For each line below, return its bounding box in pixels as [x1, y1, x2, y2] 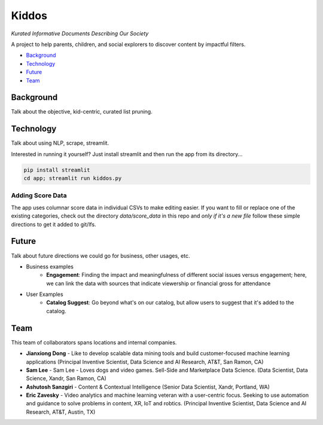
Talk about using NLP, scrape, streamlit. [11, 139, 109, 146]
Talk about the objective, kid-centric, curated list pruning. [11, 108, 153, 115]
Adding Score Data [11, 191, 67, 200]
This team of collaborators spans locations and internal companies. [11, 338, 177, 346]
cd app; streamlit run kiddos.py [23, 175, 122, 182]
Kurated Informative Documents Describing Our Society [11, 30, 149, 37]
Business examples [26, 263, 74, 270]
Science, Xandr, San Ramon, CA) [26, 375, 107, 382]
